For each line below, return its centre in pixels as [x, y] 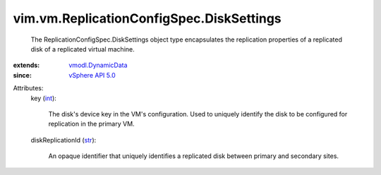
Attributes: [28, 88]
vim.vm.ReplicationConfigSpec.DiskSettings [147, 18]
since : [22, 75]
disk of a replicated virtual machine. [83, 49]
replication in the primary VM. [91, 124]
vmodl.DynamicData [98, 65]
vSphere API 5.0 [92, 75]
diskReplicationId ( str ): [64, 140]
